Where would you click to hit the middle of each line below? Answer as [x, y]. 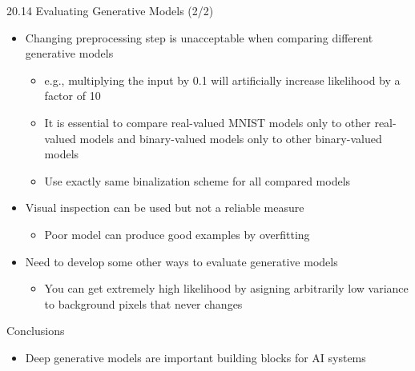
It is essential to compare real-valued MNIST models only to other [207, 122]
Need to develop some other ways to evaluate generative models [181, 261]
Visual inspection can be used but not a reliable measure [165, 207]
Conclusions [36, 331]
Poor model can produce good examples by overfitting [177, 234]
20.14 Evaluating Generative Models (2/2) [110, 10]
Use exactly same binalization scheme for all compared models [197, 180]
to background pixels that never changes [143, 303]
